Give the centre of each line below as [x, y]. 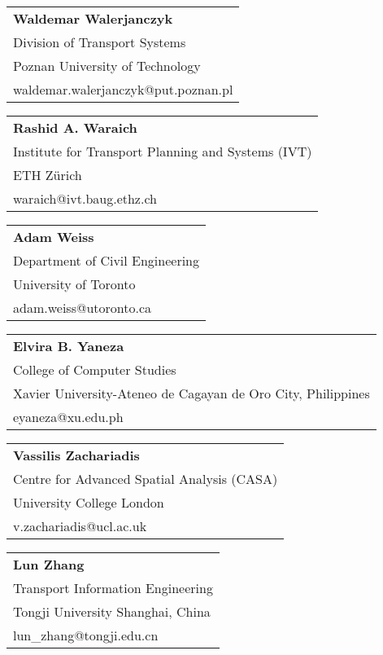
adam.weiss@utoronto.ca [83, 308]
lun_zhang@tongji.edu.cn [86, 635]
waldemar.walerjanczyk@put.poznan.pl [123, 89]
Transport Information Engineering [113, 588]
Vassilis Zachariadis [76, 455]
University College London [89, 502]
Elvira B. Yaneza [69, 346]
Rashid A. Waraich [75, 127]
